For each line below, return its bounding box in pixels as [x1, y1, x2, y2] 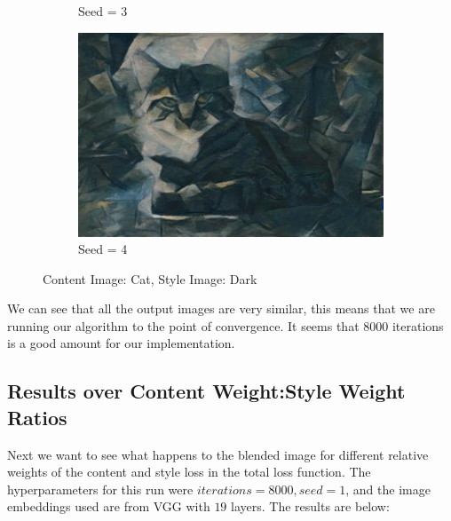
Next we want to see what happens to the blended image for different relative [7, 445, 429, 463]
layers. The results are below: [231, 497, 390, 516]
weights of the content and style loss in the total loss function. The [7, 462, 371, 481]
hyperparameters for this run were [7, 479, 194, 498]
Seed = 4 [78, 240, 128, 258]
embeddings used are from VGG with [7, 497, 210, 516]
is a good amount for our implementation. [7, 334, 235, 352]
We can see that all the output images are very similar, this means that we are [7, 299, 435, 318]
